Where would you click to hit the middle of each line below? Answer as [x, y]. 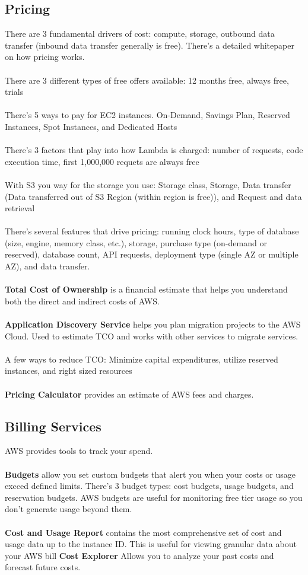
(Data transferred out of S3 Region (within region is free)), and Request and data [153, 196]
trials [14, 92]
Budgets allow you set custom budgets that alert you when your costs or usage [150, 474]
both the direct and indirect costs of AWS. [82, 301]
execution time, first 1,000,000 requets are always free [102, 161]
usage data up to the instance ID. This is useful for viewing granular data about [151, 544]
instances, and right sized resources [69, 371]
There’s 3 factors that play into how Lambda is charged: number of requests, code [154, 150]
